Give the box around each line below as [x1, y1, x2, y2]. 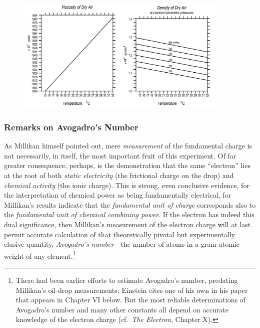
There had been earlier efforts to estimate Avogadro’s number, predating [15, 275, 238, 285]
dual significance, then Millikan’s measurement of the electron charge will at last [4, 219, 251, 229]
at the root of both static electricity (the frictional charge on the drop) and [4, 170, 234, 181]
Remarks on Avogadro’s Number [4, 120, 138, 133]
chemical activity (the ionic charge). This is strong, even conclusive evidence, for [4, 180, 249, 190]
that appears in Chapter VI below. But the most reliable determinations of [15, 294, 245, 305]
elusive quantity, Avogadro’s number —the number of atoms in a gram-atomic [4, 239, 239, 249]
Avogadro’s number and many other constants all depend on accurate [15, 304, 228, 314]
